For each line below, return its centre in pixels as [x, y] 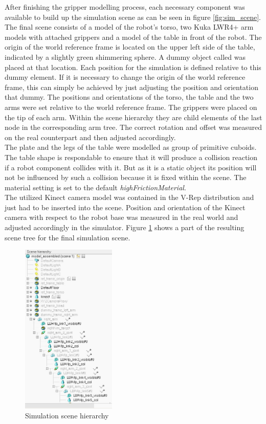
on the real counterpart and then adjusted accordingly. [90, 137]
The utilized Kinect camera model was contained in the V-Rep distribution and [129, 197]
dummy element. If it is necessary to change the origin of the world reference [125, 77]
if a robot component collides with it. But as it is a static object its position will [131, 167]
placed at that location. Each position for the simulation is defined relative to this [133, 67]
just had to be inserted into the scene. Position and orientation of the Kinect [125, 207]
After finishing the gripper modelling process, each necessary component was [125, 7]
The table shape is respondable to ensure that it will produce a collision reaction [131, 157]
